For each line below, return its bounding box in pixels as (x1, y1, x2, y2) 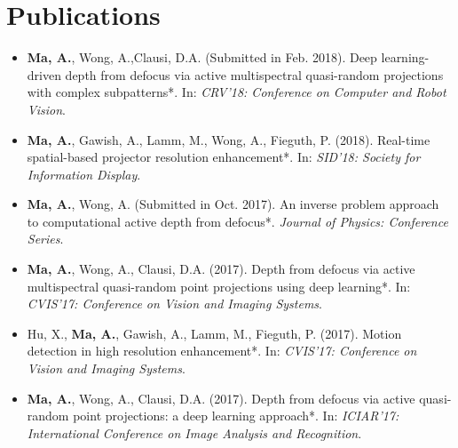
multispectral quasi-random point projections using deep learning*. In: (27, 276, 411, 295)
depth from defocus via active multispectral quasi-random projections (65, 65, 444, 84)
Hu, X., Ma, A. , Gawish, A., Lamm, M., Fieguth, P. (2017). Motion (27, 324, 402, 342)
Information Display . (27, 164, 141, 183)
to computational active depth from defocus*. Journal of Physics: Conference (27, 212, 448, 230)
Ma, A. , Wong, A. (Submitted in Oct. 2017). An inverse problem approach (27, 195, 439, 213)
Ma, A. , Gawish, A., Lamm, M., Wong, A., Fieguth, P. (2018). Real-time (27, 130, 430, 148)
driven (27, 65, 61, 84)
